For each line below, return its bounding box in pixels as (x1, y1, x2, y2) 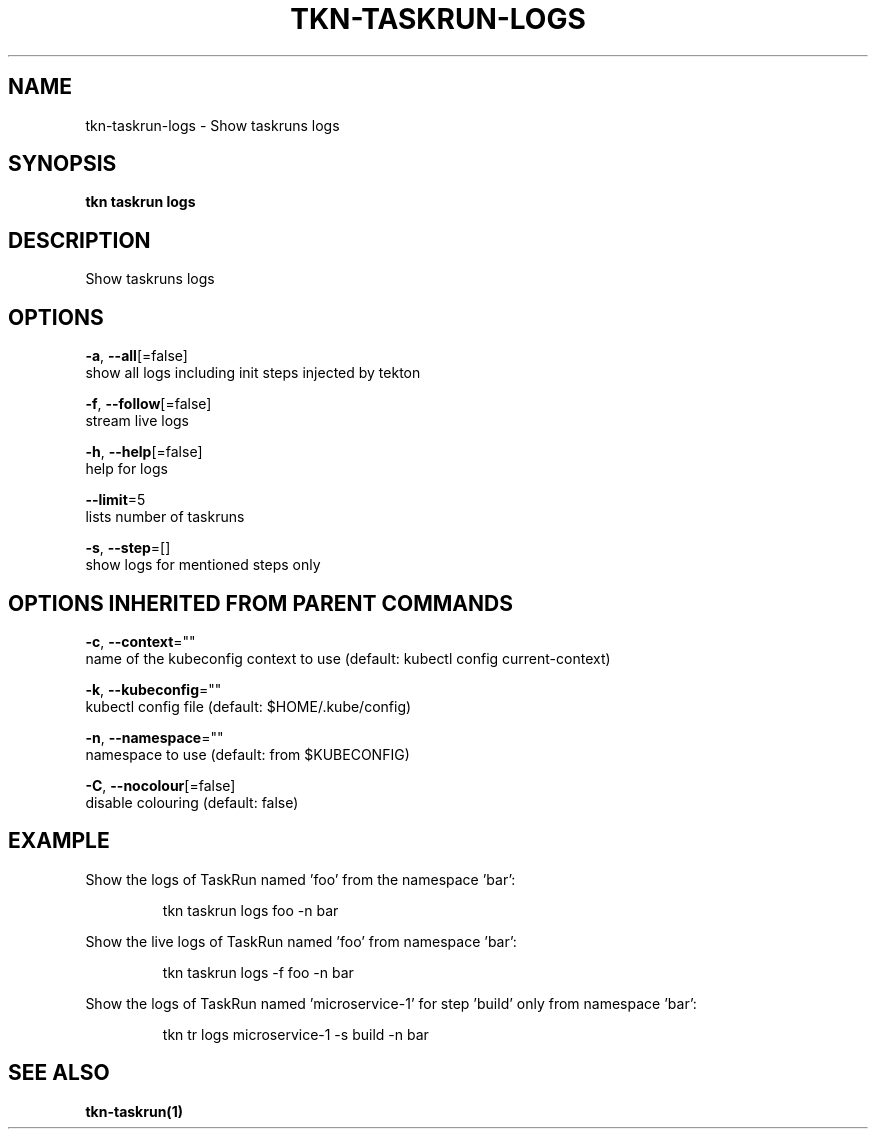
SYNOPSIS (8, 151, 117, 177)
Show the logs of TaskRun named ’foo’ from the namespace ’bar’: (85, 870, 516, 888)
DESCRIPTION (8, 227, 151, 253)
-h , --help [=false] (85, 443, 203, 461)
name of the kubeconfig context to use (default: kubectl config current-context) (85, 649, 611, 667)
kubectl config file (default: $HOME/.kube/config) (85, 697, 412, 715)
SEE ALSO (8, 1060, 110, 1086)
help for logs (85, 460, 168, 478)
